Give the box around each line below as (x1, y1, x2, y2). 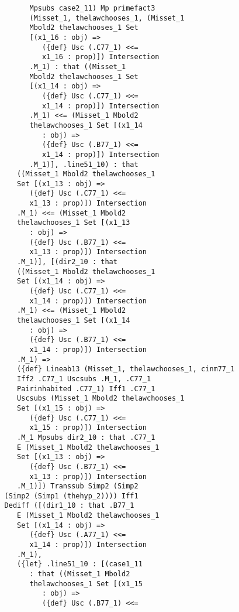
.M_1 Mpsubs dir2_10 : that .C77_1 (17, 433, 155, 442)
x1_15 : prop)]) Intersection (29, 423, 147, 432)
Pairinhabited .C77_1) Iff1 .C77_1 (17, 384, 155, 393)
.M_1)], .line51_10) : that (29, 160, 138, 169)
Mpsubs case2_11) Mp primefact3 (29, 4, 155, 12)
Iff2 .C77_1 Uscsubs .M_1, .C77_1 (17, 374, 151, 383)
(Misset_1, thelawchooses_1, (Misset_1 (29, 13, 185, 22)
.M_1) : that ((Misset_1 (29, 62, 126, 71)
